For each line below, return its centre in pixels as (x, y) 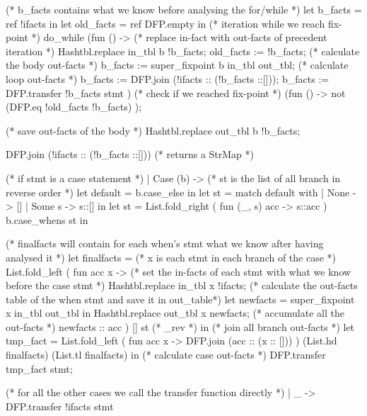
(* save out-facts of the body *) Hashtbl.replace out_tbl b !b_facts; (153, 130)
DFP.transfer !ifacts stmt (60, 406)
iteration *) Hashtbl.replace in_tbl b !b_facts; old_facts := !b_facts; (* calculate (183, 51)
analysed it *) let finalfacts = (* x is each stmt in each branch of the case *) (171, 257)
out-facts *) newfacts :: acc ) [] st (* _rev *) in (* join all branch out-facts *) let (180, 326)
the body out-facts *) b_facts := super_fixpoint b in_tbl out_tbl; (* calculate (177, 65)
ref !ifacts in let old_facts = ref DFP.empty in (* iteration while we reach (165, 23)
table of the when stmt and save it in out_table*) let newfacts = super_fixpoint (180, 299)
